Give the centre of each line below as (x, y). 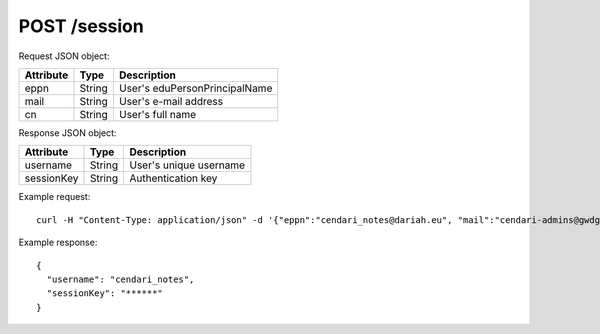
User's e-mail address (171, 101)
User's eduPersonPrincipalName (195, 88)
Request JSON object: (64, 56)
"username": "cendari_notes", (120, 279)
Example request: (54, 197)
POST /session (81, 26)
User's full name (157, 114)
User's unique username (187, 165)
